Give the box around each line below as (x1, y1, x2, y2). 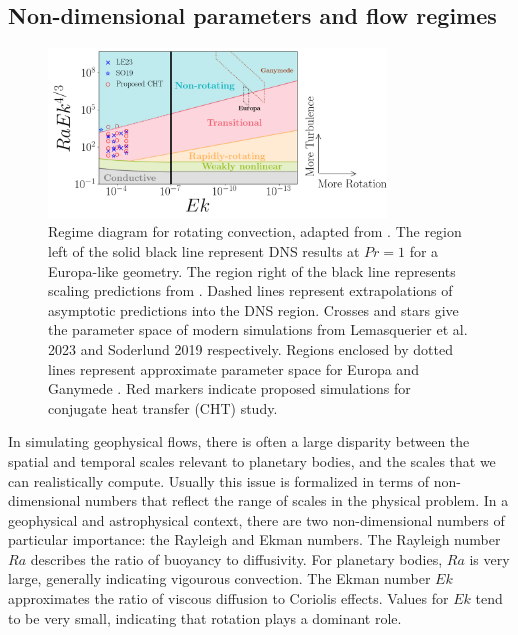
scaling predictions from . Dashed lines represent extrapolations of (48, 280, 453, 301)
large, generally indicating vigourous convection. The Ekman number (8, 568, 431, 589)
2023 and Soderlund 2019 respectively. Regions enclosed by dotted (48, 338, 453, 359)
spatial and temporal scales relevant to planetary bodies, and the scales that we (8, 450, 496, 471)
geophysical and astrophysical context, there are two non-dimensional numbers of (8, 509, 505, 530)
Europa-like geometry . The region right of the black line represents (48, 260, 456, 281)
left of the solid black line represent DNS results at (48, 240, 360, 261)
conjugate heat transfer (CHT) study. (48, 397, 278, 418)
